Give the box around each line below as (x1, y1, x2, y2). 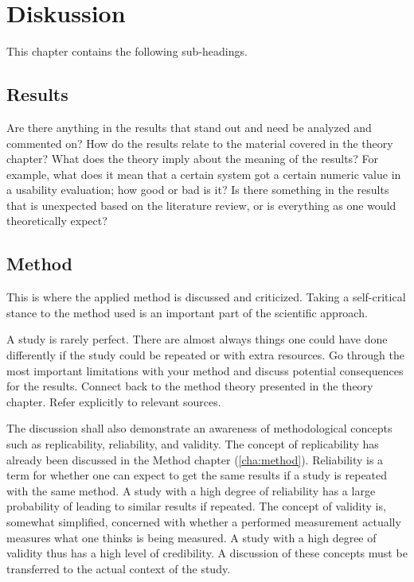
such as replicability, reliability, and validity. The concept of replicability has (6, 436, 379, 452)
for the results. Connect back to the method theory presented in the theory (6, 378, 373, 394)
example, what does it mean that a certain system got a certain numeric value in (6, 165, 401, 182)
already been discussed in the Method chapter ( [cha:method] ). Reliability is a (6, 451, 384, 468)
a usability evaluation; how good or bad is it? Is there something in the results (6, 181, 389, 198)
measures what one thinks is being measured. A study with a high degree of (6, 529, 377, 545)
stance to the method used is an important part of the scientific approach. (6, 304, 368, 320)
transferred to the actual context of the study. (6, 560, 231, 576)
